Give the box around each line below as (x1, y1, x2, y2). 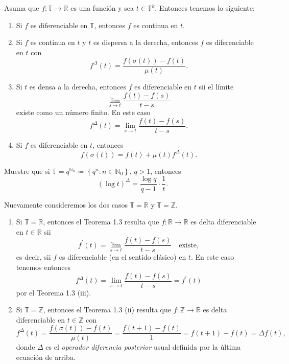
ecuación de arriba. (16, 352, 76, 362)
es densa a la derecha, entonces (29, 81, 127, 92)
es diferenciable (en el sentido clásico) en (59, 252, 186, 262)
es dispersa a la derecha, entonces (93, 37, 198, 48)
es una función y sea (70, 3, 134, 13)
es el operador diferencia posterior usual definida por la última (45, 342, 241, 352)
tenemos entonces (16, 261, 71, 272)
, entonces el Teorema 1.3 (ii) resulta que (43, 304, 171, 315)
